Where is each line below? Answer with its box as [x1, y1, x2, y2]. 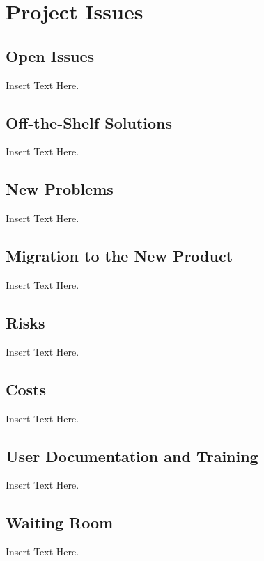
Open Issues [6, 45, 95, 66]
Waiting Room [6, 512, 114, 533]
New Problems [6, 178, 114, 200]
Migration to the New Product [6, 245, 233, 267]
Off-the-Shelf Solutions [6, 111, 172, 133]
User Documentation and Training [6, 445, 258, 466]
